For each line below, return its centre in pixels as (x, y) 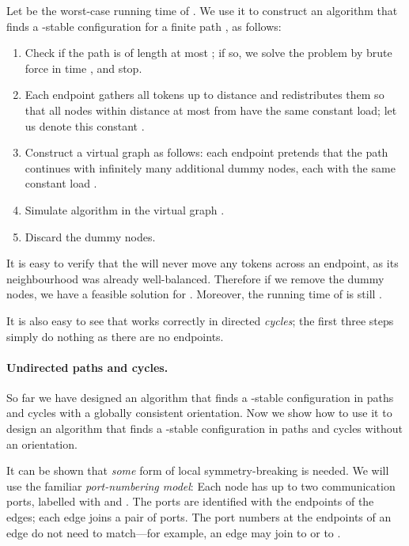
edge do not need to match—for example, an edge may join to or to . (174, 532)
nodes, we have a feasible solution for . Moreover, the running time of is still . (194, 294)
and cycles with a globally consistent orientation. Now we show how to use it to (199, 413)
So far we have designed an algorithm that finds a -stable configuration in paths (200, 397)
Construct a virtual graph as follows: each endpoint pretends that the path (206, 152)
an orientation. (42, 444)
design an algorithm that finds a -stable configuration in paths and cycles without (205, 428)
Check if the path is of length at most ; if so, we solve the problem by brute (208, 53)
